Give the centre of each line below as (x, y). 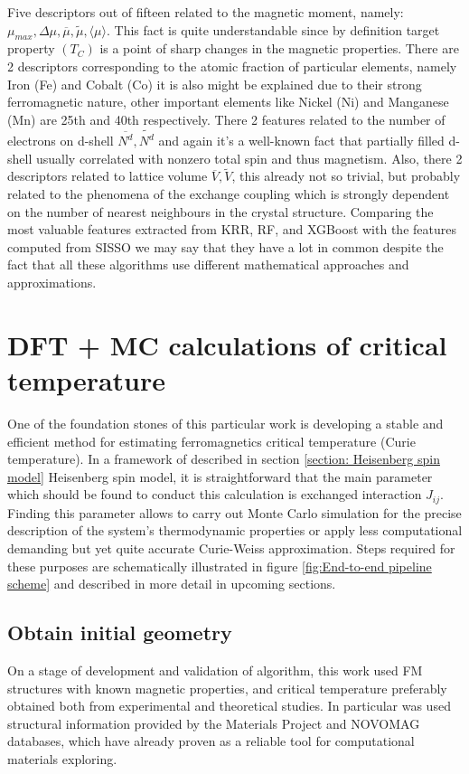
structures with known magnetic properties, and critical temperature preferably (227, 688)
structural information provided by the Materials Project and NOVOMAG (214, 723)
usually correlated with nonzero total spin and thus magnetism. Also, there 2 (249, 158)
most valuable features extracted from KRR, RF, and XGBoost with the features (232, 229)
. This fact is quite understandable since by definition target (273, 29)
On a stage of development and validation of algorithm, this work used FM (215, 670)
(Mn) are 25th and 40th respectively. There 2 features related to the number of (226, 119)
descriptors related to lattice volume (108, 176)
